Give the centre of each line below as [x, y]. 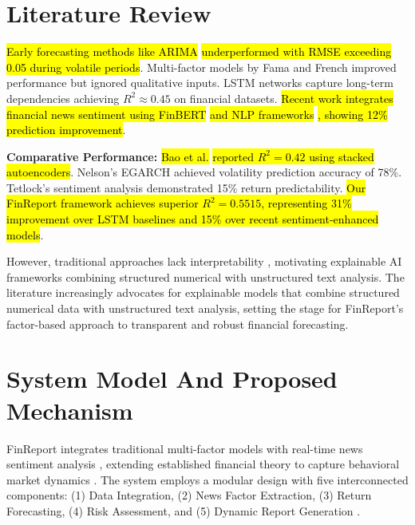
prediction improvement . [66, 130]
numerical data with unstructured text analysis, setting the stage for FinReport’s [205, 308]
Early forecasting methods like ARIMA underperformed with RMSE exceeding [199, 51]
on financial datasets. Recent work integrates [284, 98]
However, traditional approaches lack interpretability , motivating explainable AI [204, 261]
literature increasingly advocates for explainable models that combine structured [203, 292]
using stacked [342, 156]
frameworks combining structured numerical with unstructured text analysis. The [206, 276]
